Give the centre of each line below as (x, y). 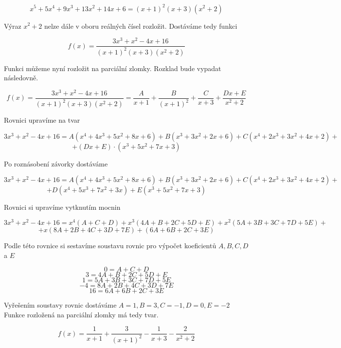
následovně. (21, 78)
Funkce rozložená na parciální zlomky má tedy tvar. (81, 314)
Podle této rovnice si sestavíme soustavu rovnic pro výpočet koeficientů (110, 246)
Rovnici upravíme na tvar (42, 120)
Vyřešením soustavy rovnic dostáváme (60, 305)
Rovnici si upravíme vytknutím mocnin (62, 207)
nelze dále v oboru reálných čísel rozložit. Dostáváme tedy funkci (141, 26)
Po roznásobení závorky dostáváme (56, 163)
